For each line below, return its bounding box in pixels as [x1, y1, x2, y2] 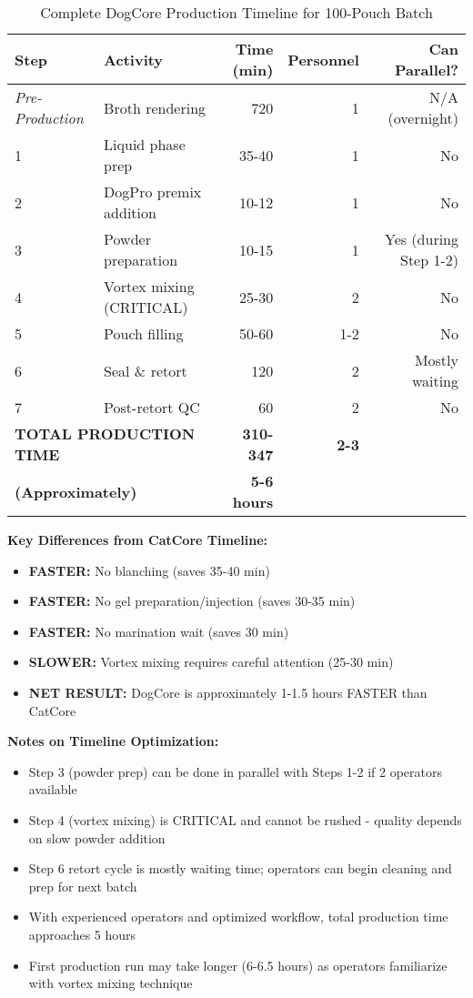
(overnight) [387, 107, 458, 128]
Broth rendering [104, 96, 206, 118]
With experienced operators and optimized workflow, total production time [28, 907, 448, 926]
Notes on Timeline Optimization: [7, 731, 219, 751]
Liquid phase [104, 134, 186, 155]
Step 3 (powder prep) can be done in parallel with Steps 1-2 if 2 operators [28, 761, 442, 781]
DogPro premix [104, 181, 202, 202]
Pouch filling [104, 323, 184, 344]
